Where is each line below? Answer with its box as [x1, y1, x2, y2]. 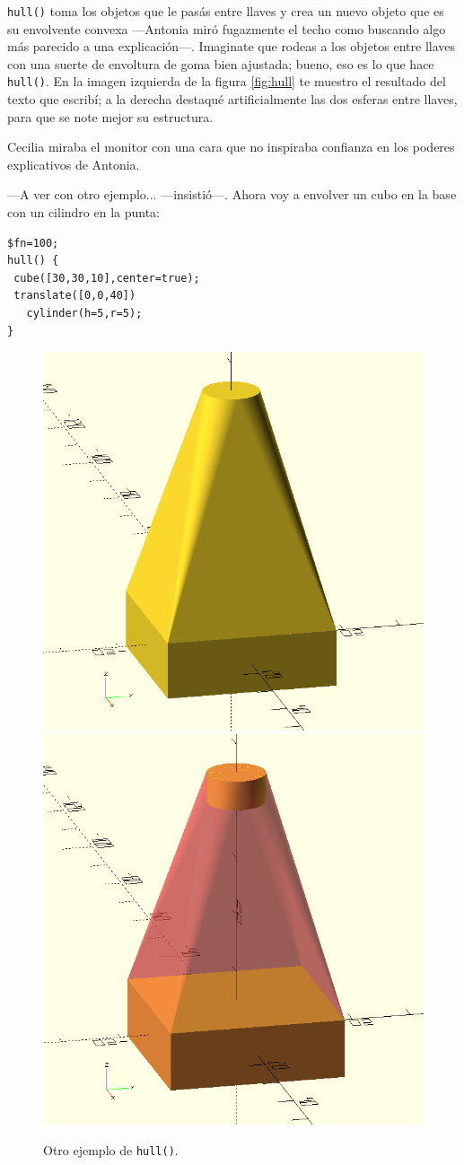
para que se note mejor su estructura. [7, 107, 214, 126]
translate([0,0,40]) [13, 289, 136, 302]
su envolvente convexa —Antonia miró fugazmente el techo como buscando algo [7, 19, 446, 38]
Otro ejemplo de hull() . [43, 1140, 179, 1159]
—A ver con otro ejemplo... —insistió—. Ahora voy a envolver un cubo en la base [7, 185, 457, 204]
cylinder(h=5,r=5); [26, 307, 143, 320]
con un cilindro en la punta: [7, 203, 161, 222]
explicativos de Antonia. [7, 154, 140, 173]
